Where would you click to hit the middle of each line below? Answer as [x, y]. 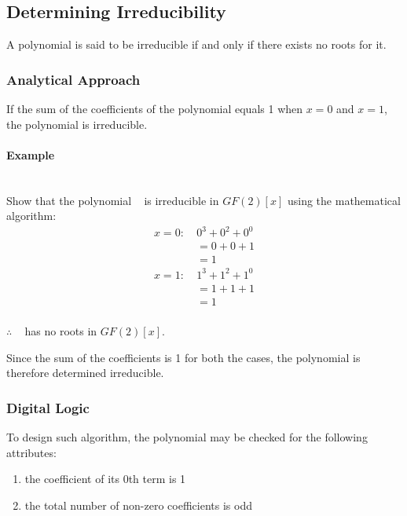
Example [31, 154]
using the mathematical [344, 200]
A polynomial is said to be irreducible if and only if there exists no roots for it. [196, 44]
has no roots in [61, 331]
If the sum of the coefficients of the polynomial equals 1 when [155, 109]
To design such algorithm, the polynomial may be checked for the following [187, 437]
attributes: [31, 452]
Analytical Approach [73, 79]
